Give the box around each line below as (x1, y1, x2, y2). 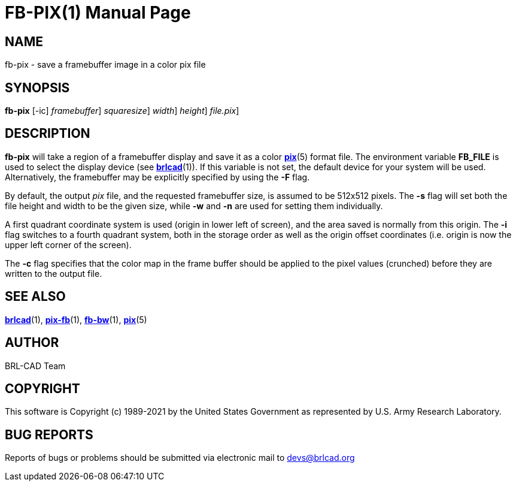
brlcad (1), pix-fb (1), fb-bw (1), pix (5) (5, 314, 147, 325)
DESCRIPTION (5, 126, 90, 141)
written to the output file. (5, 268, 102, 279)
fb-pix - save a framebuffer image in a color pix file (5, 59, 206, 70)
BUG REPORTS (5, 427, 93, 442)
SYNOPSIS (5, 80, 70, 95)
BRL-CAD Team (5, 360, 66, 371)
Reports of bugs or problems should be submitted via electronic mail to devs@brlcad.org (5, 452, 355, 463)
